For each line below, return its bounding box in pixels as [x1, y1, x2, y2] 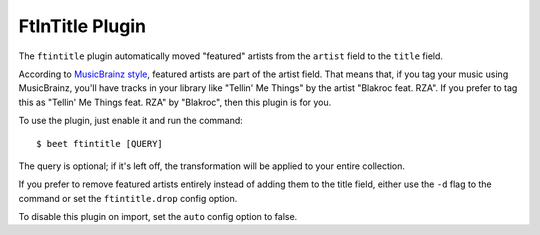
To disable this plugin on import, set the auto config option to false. [18, 211, 298, 223]
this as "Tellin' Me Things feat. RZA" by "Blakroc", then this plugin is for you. [18, 96, 332, 108]
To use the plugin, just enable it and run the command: [18, 115, 244, 127]
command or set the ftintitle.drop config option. [18, 192, 238, 204]
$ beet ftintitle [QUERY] [36, 138, 164, 149]
